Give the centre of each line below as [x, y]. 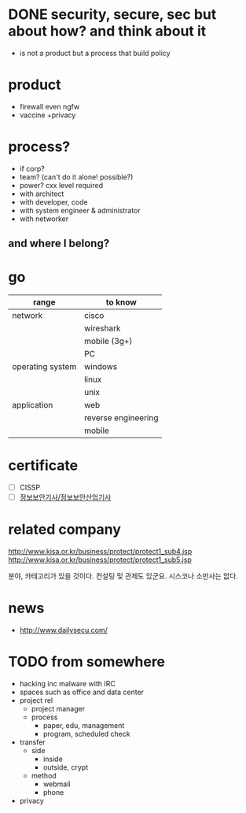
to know [121, 302]
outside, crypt [66, 767]
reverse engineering [121, 418]
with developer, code [53, 201]
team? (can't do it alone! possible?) [76, 177]
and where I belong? [59, 244]
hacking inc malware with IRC [68, 684]
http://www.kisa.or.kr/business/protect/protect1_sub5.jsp [100, 560]
